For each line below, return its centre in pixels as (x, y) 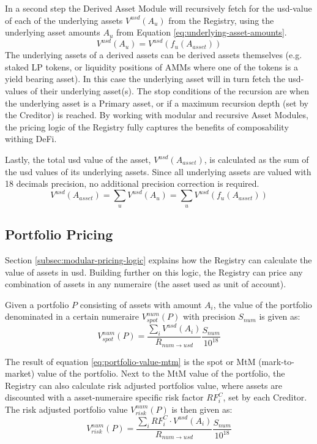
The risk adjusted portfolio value (66, 409)
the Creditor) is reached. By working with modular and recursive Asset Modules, (157, 115)
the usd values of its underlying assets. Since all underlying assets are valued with (158, 171)
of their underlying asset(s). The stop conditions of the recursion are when (170, 91)
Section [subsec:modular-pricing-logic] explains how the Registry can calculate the (158, 259)
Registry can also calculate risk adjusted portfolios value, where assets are (144, 385)
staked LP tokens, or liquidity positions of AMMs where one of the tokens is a (151, 66)
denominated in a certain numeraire (72, 316)
